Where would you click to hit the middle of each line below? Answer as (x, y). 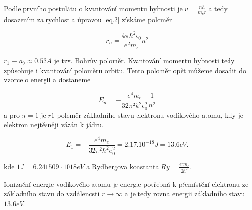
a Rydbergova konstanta (123, 166)
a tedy (218, 9)
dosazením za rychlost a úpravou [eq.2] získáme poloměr (88, 19)
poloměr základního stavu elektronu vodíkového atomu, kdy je (150, 115)
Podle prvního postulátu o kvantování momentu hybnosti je (93, 9)
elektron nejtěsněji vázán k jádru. (54, 124)
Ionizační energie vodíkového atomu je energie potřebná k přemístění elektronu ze (126, 184)
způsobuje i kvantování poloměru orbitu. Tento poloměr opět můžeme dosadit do (125, 70)
